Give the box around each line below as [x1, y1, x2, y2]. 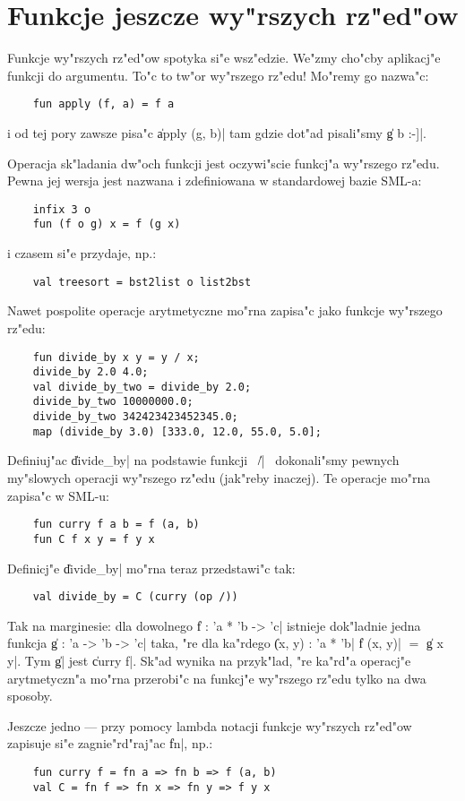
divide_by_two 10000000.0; [32, 395, 194, 409]
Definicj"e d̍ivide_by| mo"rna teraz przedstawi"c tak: [7, 558, 296, 577]
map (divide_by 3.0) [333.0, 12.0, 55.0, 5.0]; [32, 425, 322, 438]
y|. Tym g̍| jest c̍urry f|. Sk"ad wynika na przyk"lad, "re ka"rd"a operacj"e [7, 650, 411, 669]
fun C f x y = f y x [32, 532, 155, 546]
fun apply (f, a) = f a [32, 98, 175, 111]
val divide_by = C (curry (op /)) [32, 590, 238, 604]
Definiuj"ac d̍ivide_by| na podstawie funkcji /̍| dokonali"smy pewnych [7, 451, 400, 469]
